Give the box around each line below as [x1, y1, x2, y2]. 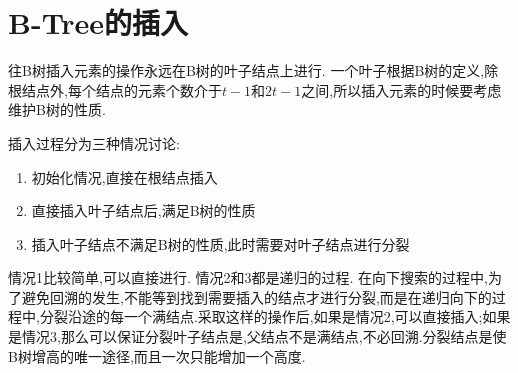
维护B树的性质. [8, 99, 106, 120]
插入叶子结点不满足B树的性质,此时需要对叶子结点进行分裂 [31, 233, 410, 254]
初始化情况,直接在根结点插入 [31, 166, 218, 187]
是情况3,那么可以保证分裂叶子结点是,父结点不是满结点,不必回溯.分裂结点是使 [8, 326, 507, 347]
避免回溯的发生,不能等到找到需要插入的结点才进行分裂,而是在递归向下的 [21, 286, 492, 307]
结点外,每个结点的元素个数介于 [21, 79, 222, 100]
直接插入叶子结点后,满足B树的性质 [31, 200, 256, 221]
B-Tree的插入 [8, 2, 189, 43]
